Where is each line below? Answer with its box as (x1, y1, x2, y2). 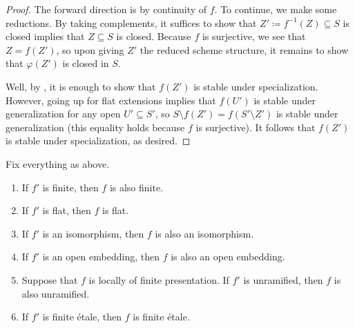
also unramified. (21, 286, 90, 300)
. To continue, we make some (214, 2, 337, 16)
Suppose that (21, 272, 78, 287)
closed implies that (6, 29, 85, 44)
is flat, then (42, 203, 91, 218)
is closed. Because (116, 29, 191, 44)
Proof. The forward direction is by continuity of (6, 2, 207, 16)
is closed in (62, 56, 109, 70)
